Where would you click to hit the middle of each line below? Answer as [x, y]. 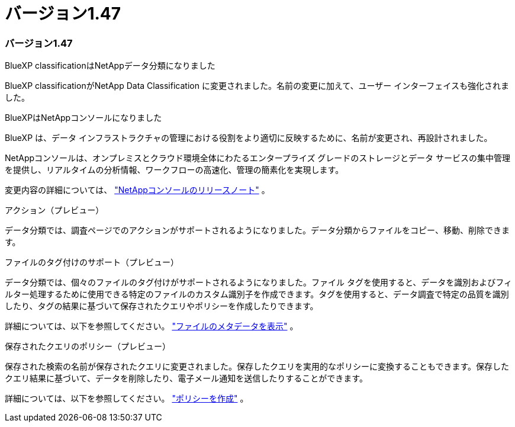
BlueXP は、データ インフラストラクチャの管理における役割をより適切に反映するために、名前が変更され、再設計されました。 [249, 138]
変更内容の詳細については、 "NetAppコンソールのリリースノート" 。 [137, 190]
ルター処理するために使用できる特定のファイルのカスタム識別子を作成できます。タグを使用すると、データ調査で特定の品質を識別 [257, 294]
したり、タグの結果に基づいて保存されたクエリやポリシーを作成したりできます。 [162, 306]
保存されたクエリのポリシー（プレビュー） [88, 346]
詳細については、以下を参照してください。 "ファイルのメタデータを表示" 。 [152, 326]
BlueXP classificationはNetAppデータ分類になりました [110, 66]
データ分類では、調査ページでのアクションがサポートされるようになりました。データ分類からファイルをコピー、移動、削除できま [257, 230]
